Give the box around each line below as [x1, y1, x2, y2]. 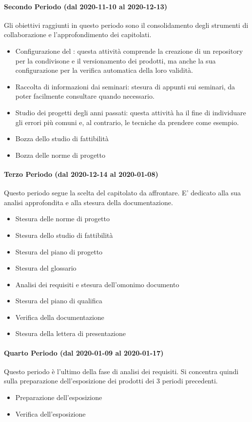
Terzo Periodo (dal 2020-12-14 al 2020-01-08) [4, 169, 158, 179]
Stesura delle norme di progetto [15, 213, 110, 224]
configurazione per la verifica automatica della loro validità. [15, 65, 193, 75]
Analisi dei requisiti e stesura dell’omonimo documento [15, 279, 179, 289]
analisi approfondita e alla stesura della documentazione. [4, 197, 173, 207]
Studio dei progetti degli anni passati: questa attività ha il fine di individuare [15, 107, 246, 117]
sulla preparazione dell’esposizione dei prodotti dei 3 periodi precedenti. [4, 376, 218, 386]
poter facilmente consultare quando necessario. [15, 91, 155, 101]
